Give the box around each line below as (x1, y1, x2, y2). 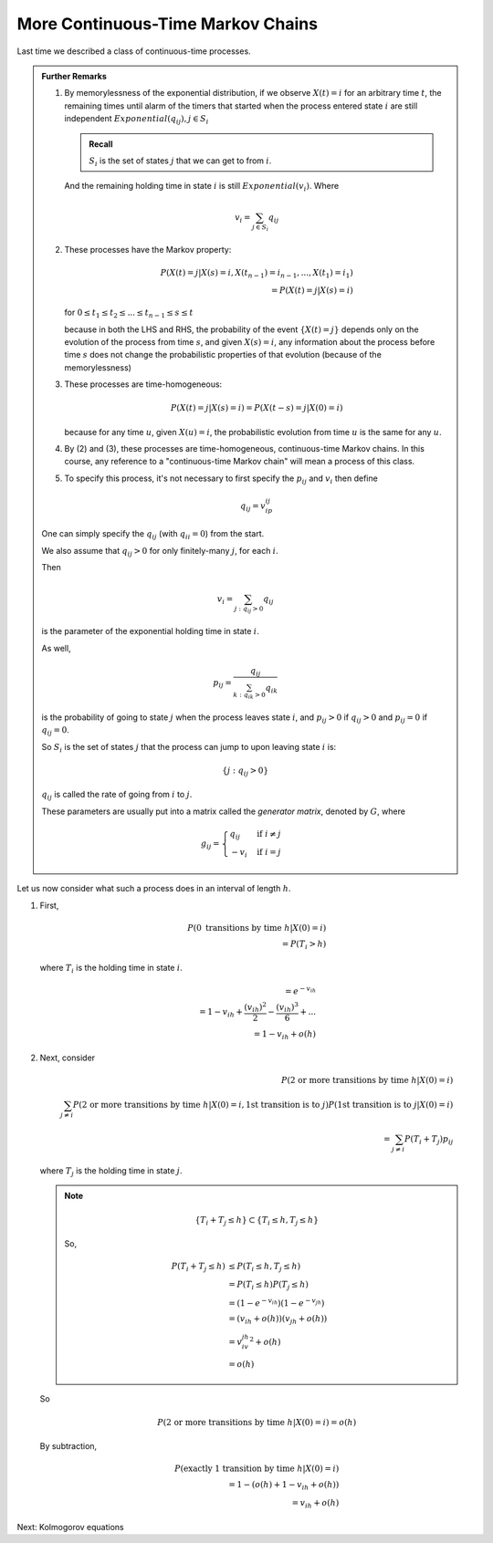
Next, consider (39, 1052, 96, 1063)
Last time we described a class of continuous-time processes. (16, 46, 251, 57)
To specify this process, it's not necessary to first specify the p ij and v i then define (64, 473, 378, 485)
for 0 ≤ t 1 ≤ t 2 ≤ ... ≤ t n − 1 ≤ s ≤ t (64, 307, 194, 319)
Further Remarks (41, 70, 107, 81)
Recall (89, 138, 113, 150)
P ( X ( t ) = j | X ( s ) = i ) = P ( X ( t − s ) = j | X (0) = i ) (170, 402, 343, 413)
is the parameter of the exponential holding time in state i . (41, 626, 259, 637)
